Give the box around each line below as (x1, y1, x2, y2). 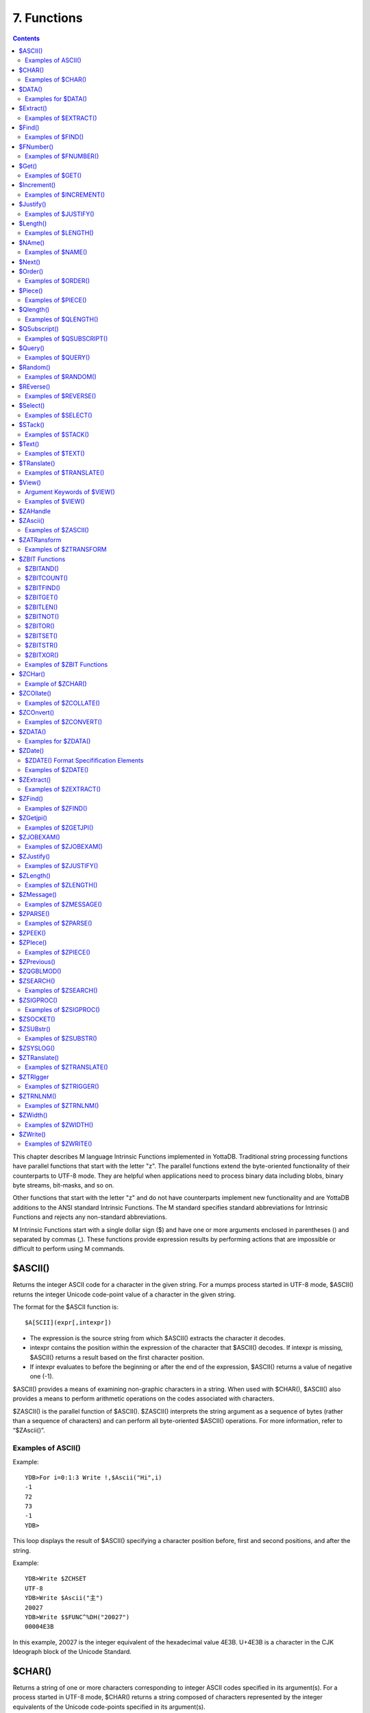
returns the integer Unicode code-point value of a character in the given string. (12, 1290, 236, 1298)
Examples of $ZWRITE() (25, 1139, 92, 1148)
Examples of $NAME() (25, 248, 88, 256)
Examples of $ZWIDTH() (25, 1120, 94, 1129)
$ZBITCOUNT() (25, 574, 69, 582)
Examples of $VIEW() (25, 497, 85, 506)
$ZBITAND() (25, 565, 60, 573)
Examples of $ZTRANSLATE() (25, 1063, 109, 1072)
